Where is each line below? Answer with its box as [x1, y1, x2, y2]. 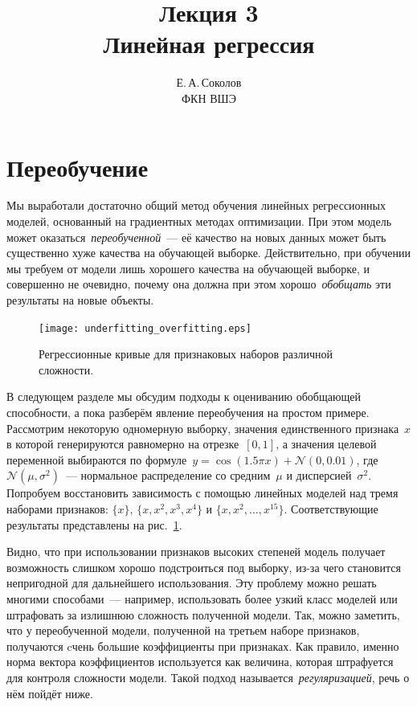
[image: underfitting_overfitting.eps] [39, 322, 251, 334]
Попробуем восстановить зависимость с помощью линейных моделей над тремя [6, 484, 399, 501]
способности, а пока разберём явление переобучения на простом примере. [6, 404, 370, 421]
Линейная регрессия [103, 27, 315, 60]
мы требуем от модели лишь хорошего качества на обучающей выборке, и [6, 260, 370, 276]
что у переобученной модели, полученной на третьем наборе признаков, [6, 622, 360, 639]
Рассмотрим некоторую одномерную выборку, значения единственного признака [6, 419, 399, 436]
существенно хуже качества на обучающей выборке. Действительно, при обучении [6, 244, 411, 261]
